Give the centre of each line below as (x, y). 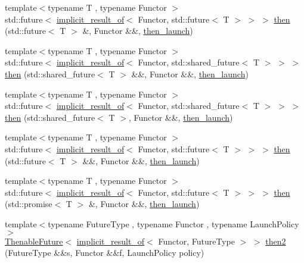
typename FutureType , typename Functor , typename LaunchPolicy (173, 223)
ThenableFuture (34, 241)
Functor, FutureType (196, 241)
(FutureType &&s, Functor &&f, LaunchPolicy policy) (105, 253)
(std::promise (29, 204)
